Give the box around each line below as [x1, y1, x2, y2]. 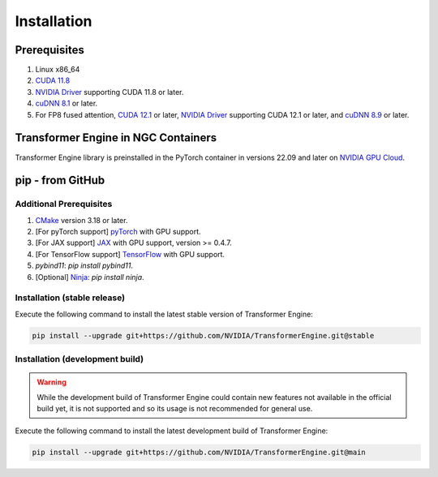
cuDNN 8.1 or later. [35, 98, 98, 109]
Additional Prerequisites [15, 199, 113, 210]
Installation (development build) [15, 354, 144, 365]
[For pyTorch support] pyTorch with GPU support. [35, 227, 202, 237]
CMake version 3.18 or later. [35, 215, 128, 225]
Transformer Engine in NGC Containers [15, 131, 217, 145]
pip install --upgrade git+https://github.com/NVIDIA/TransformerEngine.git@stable [32, 331, 375, 340]
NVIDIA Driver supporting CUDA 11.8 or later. [35, 87, 184, 97]
